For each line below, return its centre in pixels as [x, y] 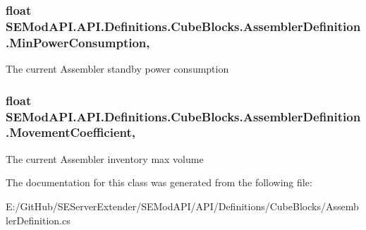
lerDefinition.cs [38, 220]
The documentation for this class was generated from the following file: [159, 182]
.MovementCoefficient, [71, 132]
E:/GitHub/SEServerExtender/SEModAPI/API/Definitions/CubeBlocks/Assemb [182, 206]
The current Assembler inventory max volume [105, 158]
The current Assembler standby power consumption [117, 69]
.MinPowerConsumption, [78, 42]
